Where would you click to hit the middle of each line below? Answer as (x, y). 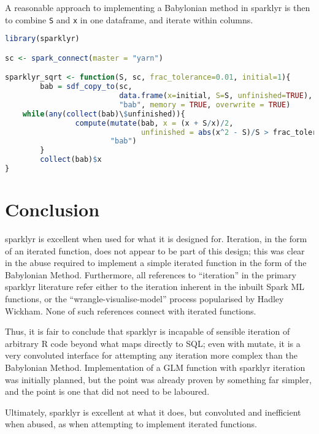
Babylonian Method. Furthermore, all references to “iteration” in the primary (151, 274)
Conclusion (52, 209)
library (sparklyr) (42, 39)
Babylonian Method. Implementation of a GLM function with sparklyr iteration (155, 367)
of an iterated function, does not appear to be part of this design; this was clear (155, 250)
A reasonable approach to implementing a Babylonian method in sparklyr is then (158, 7)
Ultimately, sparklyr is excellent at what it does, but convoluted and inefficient (153, 412)
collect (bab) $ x (71, 160)
